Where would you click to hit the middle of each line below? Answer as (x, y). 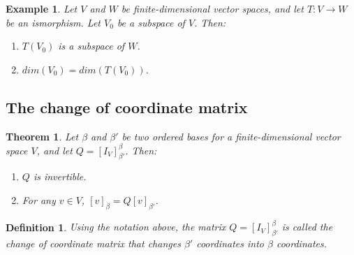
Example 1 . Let (42, 8)
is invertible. (60, 176)
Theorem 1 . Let (42, 136)
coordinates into (230, 243)
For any (39, 200)
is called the (307, 227)
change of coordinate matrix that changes (93, 243)
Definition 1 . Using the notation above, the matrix (116, 227)
